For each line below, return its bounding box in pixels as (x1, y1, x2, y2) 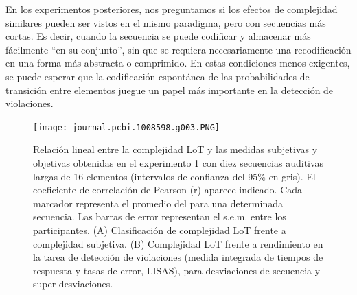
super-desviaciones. (33, 276, 113, 291)
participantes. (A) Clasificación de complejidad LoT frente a (33, 222, 286, 237)
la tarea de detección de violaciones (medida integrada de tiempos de (33, 250, 323, 264)
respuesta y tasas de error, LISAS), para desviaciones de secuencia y (33, 263, 321, 277)
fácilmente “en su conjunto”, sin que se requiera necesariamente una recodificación (5, 42, 352, 56)
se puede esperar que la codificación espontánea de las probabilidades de (5, 69, 310, 83)
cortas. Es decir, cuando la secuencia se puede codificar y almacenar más (5, 29, 311, 43)
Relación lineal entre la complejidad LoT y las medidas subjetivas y (33, 142, 318, 156)
